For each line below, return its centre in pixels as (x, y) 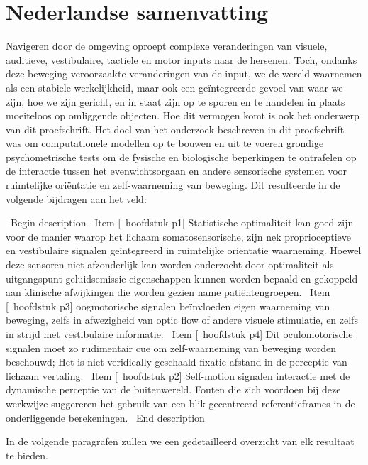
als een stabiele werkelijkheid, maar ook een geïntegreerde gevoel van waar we (174, 87)
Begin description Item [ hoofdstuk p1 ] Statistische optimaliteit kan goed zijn (182, 223)
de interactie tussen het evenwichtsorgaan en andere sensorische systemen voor (177, 171)
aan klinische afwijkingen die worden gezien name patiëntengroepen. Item (168, 292)
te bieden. (27, 455)
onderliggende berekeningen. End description (105, 417)
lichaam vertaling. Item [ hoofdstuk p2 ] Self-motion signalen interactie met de (178, 375)
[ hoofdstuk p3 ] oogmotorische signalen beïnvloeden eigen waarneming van (168, 306)
